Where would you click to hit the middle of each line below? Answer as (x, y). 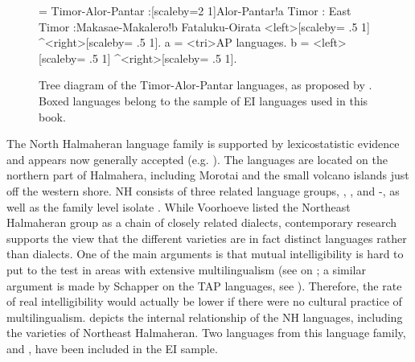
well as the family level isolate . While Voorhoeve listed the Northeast (179, 206)
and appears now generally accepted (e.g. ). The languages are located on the (197, 159)
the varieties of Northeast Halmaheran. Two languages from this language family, (206, 333)
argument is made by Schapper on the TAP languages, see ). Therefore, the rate (204, 285)
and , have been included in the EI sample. (112, 348)
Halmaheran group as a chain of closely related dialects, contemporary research (202, 222)
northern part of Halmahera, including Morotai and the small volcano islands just (208, 175)
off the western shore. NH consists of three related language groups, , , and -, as (203, 190)
